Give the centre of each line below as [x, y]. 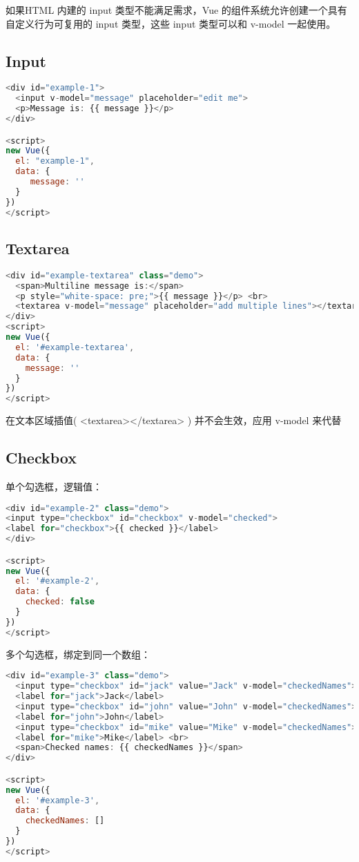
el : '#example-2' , [58, 581]
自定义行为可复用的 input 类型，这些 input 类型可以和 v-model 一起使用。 [171, 23]
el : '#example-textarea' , [75, 347]
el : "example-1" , [55, 161]
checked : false [60, 602]
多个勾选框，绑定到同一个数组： [78, 654]
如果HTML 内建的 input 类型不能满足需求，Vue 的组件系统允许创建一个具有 [176, 10]
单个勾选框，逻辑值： [54, 486]
